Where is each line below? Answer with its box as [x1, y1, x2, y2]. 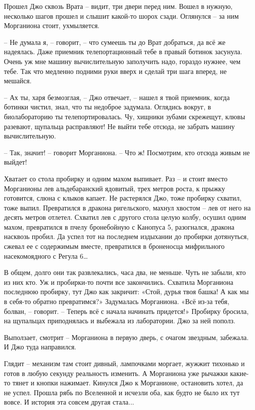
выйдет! [4, 157, 27, 167]
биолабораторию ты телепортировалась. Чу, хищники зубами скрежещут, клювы [4, 111, 245, 121]
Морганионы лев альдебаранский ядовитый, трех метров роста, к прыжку [4, 183, 225, 193]
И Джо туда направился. [4, 342, 77, 352]
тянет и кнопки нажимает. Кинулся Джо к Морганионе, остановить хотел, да [12, 377, 243, 388]
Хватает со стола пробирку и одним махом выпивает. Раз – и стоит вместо [4, 173, 227, 183]
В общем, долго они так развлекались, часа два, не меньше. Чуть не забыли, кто [4, 267, 246, 277]
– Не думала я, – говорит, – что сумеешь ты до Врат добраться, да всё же [4, 36, 226, 47]
